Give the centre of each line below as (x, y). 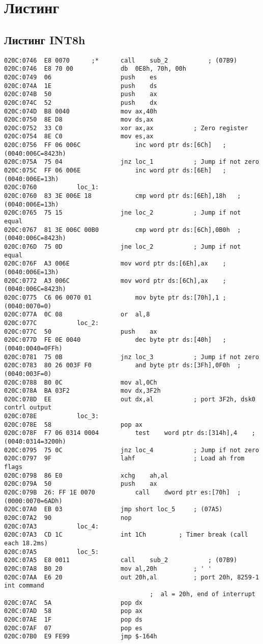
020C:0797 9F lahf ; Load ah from (124, 459)
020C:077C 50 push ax (81, 331)
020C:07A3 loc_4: (52, 526)
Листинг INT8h (45, 39)
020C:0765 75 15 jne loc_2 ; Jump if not (123, 213)
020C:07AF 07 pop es (74, 628)
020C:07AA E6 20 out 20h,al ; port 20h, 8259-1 (132, 577)
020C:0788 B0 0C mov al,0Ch (81, 382)
